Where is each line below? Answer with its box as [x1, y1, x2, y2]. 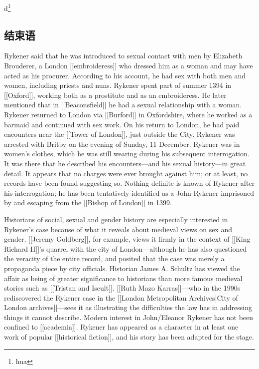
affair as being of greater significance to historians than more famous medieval [4, 273, 243, 283]
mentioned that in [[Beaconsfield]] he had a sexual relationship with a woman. [4, 99, 242, 110]
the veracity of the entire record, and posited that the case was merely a [4, 253, 225, 264]
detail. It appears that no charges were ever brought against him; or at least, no [4, 168, 248, 178]
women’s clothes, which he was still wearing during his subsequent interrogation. [4, 148, 250, 159]
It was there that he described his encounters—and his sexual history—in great [4, 158, 246, 168]
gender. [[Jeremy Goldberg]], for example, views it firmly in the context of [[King [4, 234, 251, 244]
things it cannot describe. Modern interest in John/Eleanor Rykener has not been [4, 312, 254, 322]
